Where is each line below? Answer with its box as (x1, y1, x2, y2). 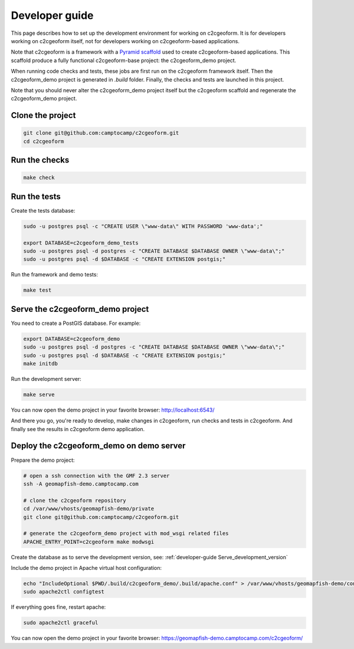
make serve (23, 391, 55, 398)
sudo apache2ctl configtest (23, 588, 104, 595)
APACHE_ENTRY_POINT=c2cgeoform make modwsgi (23, 538, 155, 545)
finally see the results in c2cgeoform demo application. (11, 425, 145, 432)
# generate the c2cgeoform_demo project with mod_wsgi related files (23, 530, 229, 537)
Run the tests (11, 191, 61, 201)
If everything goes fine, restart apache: (11, 604, 106, 611)
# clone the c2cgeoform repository (23, 497, 126, 504)
